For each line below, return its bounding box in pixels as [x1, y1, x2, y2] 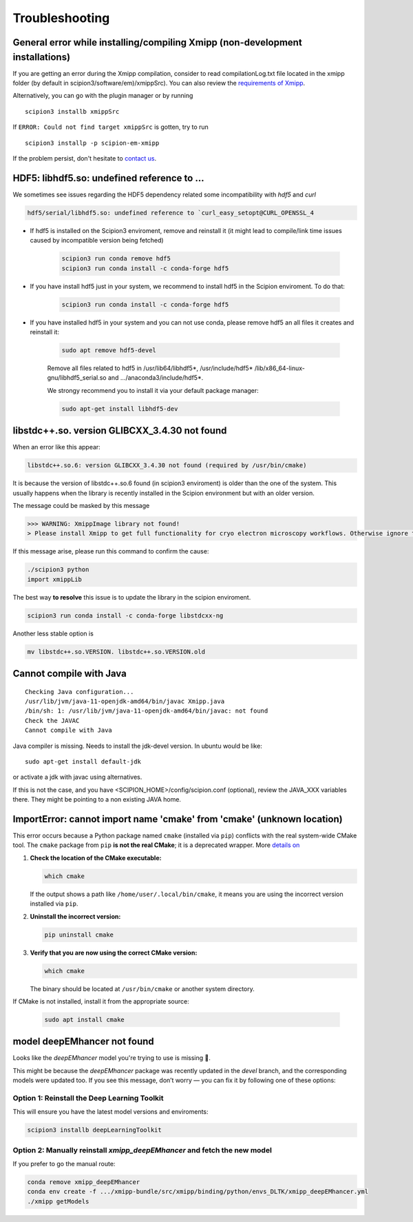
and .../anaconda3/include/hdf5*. [107, 374, 204, 382]
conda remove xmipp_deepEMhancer [27, 1179, 140, 1186]
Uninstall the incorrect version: [30, 912, 121, 920]
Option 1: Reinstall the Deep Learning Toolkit [12, 1093, 165, 1103]
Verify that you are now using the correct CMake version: [30, 948, 198, 957]
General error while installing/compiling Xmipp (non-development [12, 37, 302, 48]
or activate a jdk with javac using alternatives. [12, 773, 142, 782]
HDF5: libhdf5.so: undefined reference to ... [12, 172, 204, 184]
